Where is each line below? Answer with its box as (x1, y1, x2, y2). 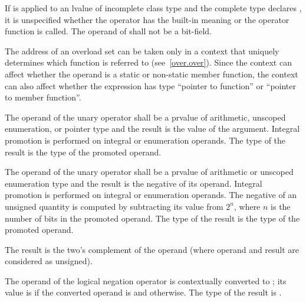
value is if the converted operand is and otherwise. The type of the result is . (5, 286, 282, 298)
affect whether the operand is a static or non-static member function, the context (5, 67, 298, 80)
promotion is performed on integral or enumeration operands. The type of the (5, 134, 286, 146)
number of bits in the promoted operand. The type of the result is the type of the (5, 212, 300, 224)
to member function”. (5, 91, 81, 103)
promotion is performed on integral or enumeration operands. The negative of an (5, 189, 297, 201)
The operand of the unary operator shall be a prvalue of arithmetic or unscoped (5, 165, 294, 178)
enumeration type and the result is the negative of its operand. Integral (5, 177, 262, 189)
